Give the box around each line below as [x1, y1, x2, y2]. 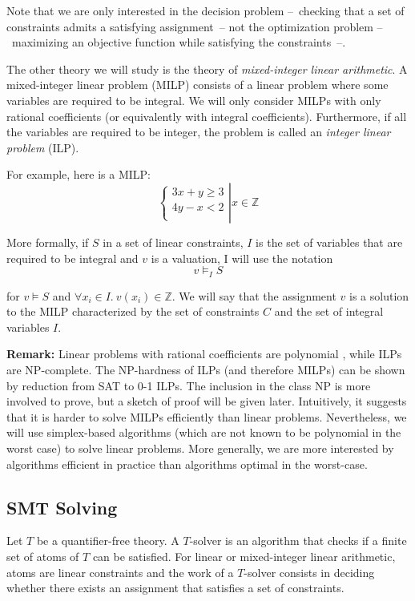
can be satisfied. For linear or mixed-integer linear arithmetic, [92, 547, 396, 564]
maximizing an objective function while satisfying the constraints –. [11, 34, 346, 50]
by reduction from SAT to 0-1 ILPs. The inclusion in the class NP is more [6, 377, 371, 393]
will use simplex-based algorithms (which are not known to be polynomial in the [6, 424, 401, 441]
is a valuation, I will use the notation [151, 249, 333, 266]
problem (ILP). [6, 139, 79, 155]
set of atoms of [6, 547, 79, 564]
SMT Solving [6, 494, 118, 519]
